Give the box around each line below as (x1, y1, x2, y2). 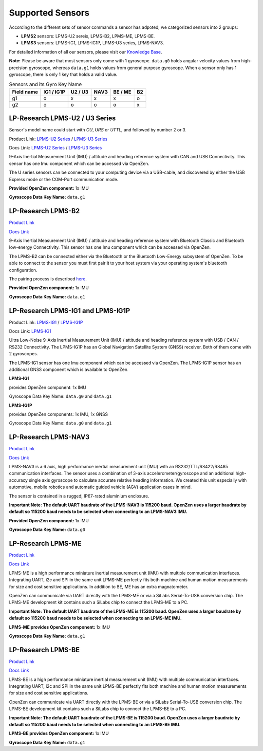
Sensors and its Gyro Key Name (9, 81, 82, 88)
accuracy (9, 477, 28, 483)
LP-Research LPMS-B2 (9, 207, 80, 215)
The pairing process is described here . (9, 275, 87, 282)
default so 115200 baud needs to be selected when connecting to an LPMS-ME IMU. (9, 615, 182, 621)
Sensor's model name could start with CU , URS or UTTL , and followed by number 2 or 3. (9, 127, 187, 133)
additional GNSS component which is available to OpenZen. (9, 366, 129, 372)
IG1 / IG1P (43, 88, 66, 95)
